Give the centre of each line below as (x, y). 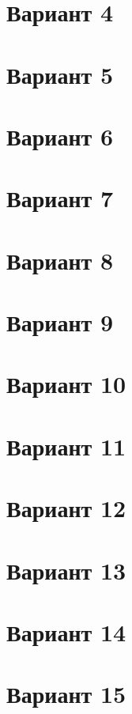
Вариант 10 (66, 384)
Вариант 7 (60, 198)
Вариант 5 (60, 74)
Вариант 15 (66, 694)
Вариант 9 (60, 322)
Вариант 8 (60, 260)
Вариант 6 (60, 136)
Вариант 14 (66, 631)
